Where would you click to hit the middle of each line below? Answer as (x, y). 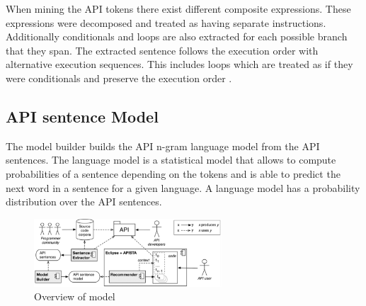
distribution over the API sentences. (84, 202)
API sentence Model (82, 116)
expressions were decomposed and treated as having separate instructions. (166, 22)
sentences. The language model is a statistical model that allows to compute (171, 160)
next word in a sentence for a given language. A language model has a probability (183, 187)
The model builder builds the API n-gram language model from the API (163, 146)
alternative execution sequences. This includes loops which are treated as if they (179, 64)
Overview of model (75, 296)
